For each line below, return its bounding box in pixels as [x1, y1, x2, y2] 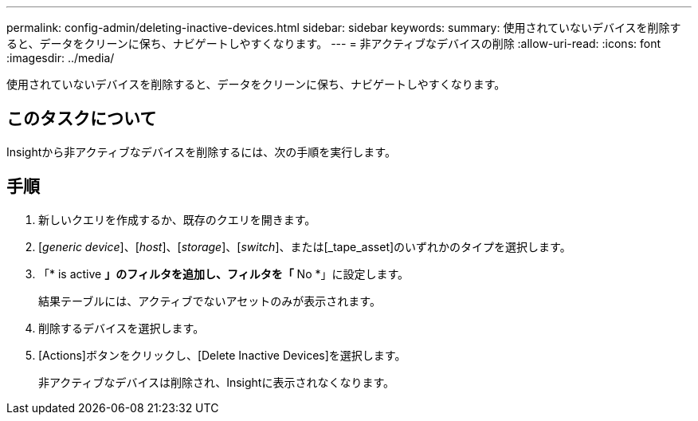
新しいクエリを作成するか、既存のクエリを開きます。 [38, 212, 316, 226]
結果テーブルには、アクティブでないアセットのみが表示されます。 [38, 293, 381, 308]
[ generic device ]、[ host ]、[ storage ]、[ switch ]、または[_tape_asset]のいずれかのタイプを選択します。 [38, 239, 571, 254]
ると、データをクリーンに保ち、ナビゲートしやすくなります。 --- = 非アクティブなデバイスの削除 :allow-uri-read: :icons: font [6, 37, 661, 50]
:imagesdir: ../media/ [6, 51, 115, 65]
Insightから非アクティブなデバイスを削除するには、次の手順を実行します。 [6, 144, 396, 159]
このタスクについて [6, 108, 157, 129]
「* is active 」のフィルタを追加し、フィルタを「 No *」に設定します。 [38, 266, 410, 281]
